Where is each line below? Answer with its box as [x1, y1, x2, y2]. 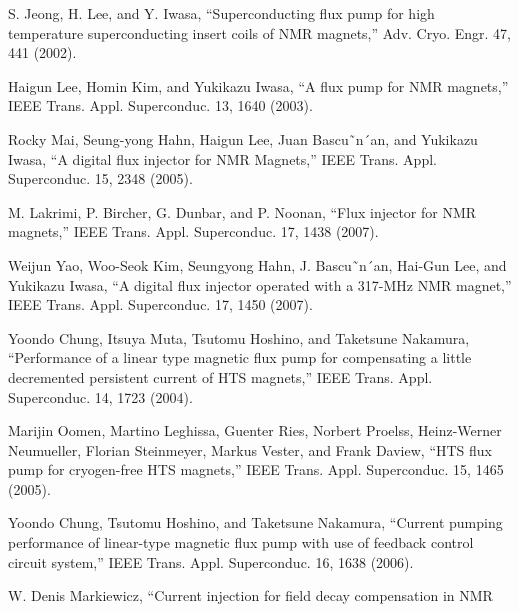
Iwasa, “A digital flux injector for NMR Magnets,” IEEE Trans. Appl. [8, 148, 437, 169]
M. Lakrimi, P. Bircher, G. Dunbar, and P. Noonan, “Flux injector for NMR [8, 201, 477, 222]
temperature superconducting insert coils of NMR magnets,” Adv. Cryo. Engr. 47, [8, 22, 512, 43]
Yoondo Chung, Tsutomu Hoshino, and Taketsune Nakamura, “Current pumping [8, 512, 503, 533]
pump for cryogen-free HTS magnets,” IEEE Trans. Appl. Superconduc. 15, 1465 [8, 459, 504, 480]
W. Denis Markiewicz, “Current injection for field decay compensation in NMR [8, 585, 493, 606]
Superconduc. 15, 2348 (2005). [8, 168, 193, 189]
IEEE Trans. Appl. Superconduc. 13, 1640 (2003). [8, 95, 313, 116]
